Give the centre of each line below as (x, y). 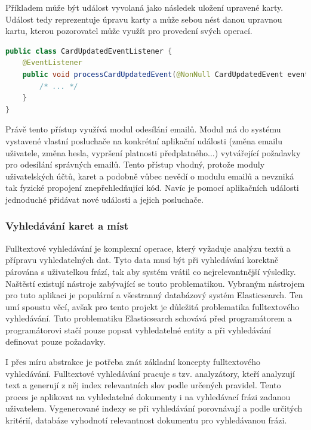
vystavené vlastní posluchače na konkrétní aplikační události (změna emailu (144, 140)
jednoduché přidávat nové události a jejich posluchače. (104, 199)
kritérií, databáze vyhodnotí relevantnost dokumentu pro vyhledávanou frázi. (146, 420)
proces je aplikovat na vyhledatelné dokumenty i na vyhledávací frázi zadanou (148, 396)
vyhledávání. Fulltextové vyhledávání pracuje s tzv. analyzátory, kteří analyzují (150, 373)
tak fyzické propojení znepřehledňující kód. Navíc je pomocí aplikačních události (152, 188)
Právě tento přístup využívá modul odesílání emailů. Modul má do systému (143, 129)
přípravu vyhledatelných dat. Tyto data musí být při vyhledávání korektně (142, 260)
